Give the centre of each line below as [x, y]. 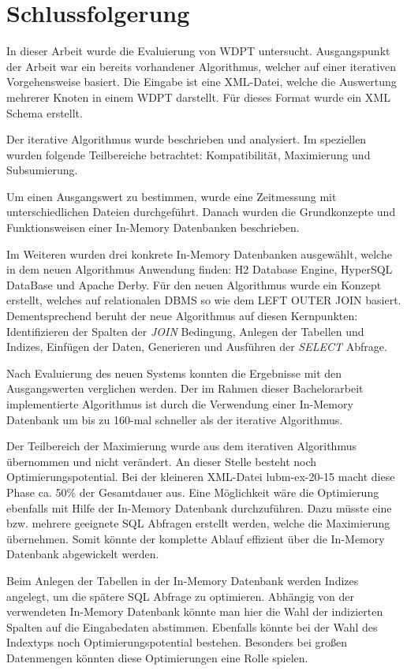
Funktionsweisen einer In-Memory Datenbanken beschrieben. [153, 227]
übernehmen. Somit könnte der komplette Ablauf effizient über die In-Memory [196, 538]
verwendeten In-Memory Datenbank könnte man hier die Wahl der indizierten [195, 611]
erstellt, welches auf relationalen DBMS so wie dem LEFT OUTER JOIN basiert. [204, 300]
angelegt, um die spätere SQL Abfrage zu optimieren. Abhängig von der [181, 596]
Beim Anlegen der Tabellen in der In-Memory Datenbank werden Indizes [183, 580]
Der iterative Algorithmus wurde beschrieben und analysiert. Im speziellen [187, 139]
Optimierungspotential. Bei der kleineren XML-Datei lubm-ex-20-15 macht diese [201, 477]
